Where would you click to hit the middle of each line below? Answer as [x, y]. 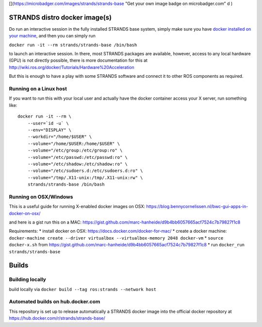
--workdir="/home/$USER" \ [60, 137]
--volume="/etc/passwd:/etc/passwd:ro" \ [78, 157]
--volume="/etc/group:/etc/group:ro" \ [75, 150]
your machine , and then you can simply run [52, 36]
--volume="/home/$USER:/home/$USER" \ [74, 144]
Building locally [27, 279]
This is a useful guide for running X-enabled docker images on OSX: [77, 207]
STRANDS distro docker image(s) [60, 17]
